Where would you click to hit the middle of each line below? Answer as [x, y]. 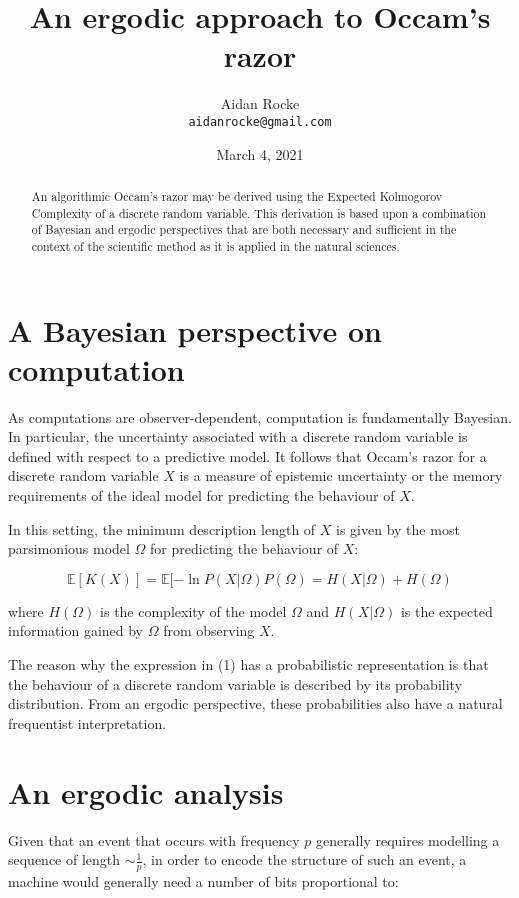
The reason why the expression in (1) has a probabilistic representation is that [248, 664]
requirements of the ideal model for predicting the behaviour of [201, 495]
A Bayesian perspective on [195, 329]
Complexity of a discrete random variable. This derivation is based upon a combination [259, 212]
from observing [209, 630]
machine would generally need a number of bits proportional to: [203, 880]
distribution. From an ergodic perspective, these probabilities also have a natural [255, 703]
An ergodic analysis [146, 791]
